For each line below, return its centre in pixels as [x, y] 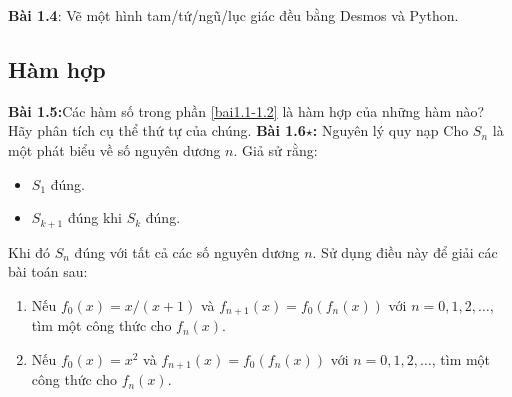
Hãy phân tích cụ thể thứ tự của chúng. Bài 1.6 [157, 130]
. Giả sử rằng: [275, 149]
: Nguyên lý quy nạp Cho [390, 130]
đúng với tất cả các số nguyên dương [187, 251]
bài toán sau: [48, 271]
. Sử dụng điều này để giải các [405, 251]
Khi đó [29, 251]
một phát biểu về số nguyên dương [114, 149]
